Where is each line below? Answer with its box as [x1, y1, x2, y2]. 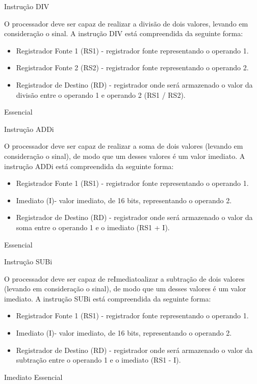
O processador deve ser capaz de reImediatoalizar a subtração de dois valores [4, 273, 245, 284]
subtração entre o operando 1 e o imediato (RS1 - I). [16, 354, 181, 365]
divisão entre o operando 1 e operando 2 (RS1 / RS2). [16, 89, 186, 100]
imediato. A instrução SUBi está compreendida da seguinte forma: [4, 293, 211, 304]
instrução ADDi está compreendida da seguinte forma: [4, 160, 174, 171]
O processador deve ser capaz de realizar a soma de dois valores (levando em [4, 141, 243, 151]
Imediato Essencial [4, 371, 63, 382]
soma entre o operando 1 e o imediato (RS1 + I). [16, 222, 170, 232]
